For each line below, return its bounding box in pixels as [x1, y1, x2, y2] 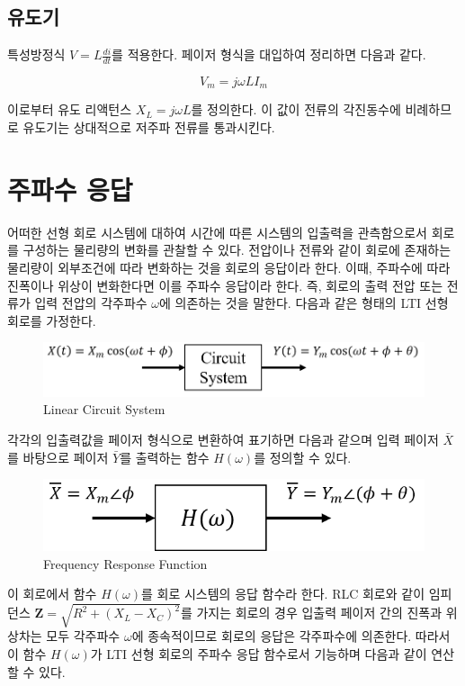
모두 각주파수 [46, 627, 121, 645]
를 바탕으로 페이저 [7, 447, 109, 466]
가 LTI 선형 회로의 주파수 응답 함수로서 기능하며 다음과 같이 [90, 645, 427, 663]
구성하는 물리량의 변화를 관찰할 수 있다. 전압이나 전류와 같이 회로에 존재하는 [22, 240, 452, 259]
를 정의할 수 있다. [254, 447, 352, 466]
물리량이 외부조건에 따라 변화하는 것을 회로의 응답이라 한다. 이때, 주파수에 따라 [7, 257, 451, 276]
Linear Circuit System [43, 400, 165, 419]
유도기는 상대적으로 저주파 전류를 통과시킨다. [22, 118, 275, 137]
